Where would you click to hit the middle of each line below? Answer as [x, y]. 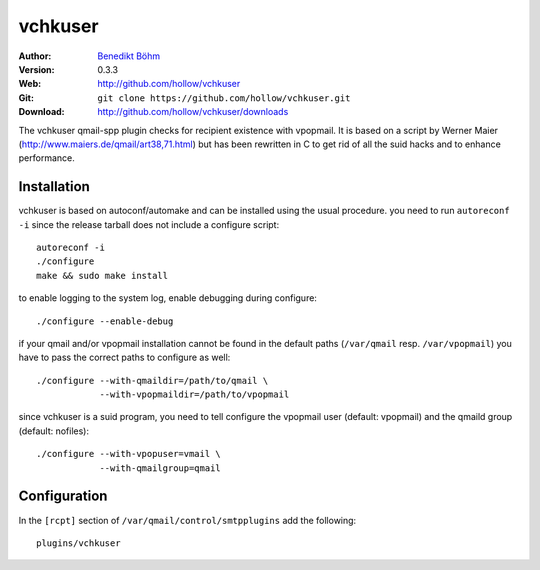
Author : [35, 56]
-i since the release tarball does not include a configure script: [149, 224]
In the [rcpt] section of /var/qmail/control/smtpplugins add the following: [187, 520]
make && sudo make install [102, 275]
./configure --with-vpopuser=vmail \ [129, 454]
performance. [46, 158]
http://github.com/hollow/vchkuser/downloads [193, 112]
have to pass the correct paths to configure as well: [124, 357]
